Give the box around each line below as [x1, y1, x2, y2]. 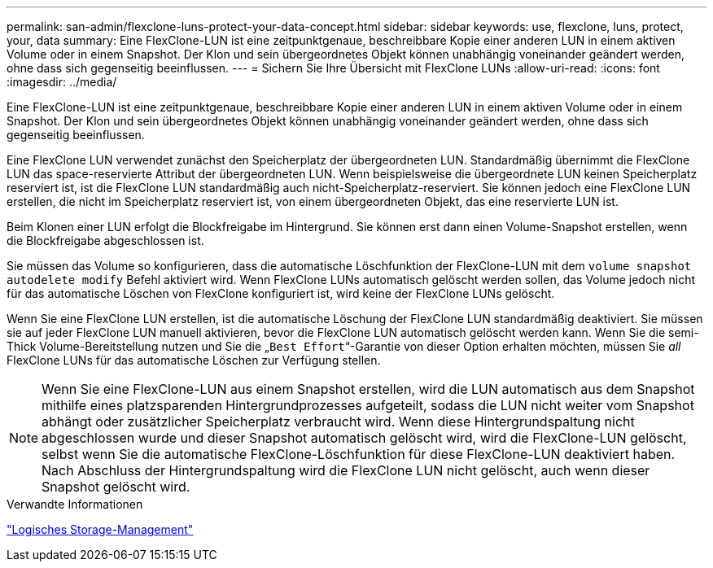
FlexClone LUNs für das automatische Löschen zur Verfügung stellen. [7, 353, 381, 367]
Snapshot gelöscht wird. [42, 478, 190, 495]
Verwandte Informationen [7, 497, 143, 511]
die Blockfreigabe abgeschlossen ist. [7, 234, 204, 247]
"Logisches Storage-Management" [7, 522, 194, 536]
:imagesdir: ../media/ [7, 75, 117, 89]
